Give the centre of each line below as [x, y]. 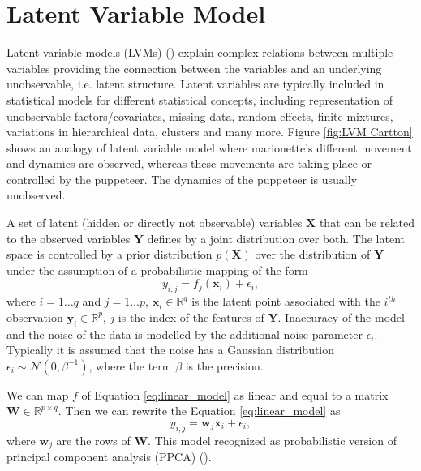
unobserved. [36, 195]
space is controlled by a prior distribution [110, 254]
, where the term [130, 365]
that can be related [367, 223]
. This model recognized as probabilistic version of [272, 440]
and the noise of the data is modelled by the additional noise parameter [185, 334]
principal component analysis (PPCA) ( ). [109, 457]
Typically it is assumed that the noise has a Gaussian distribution [171, 350]
